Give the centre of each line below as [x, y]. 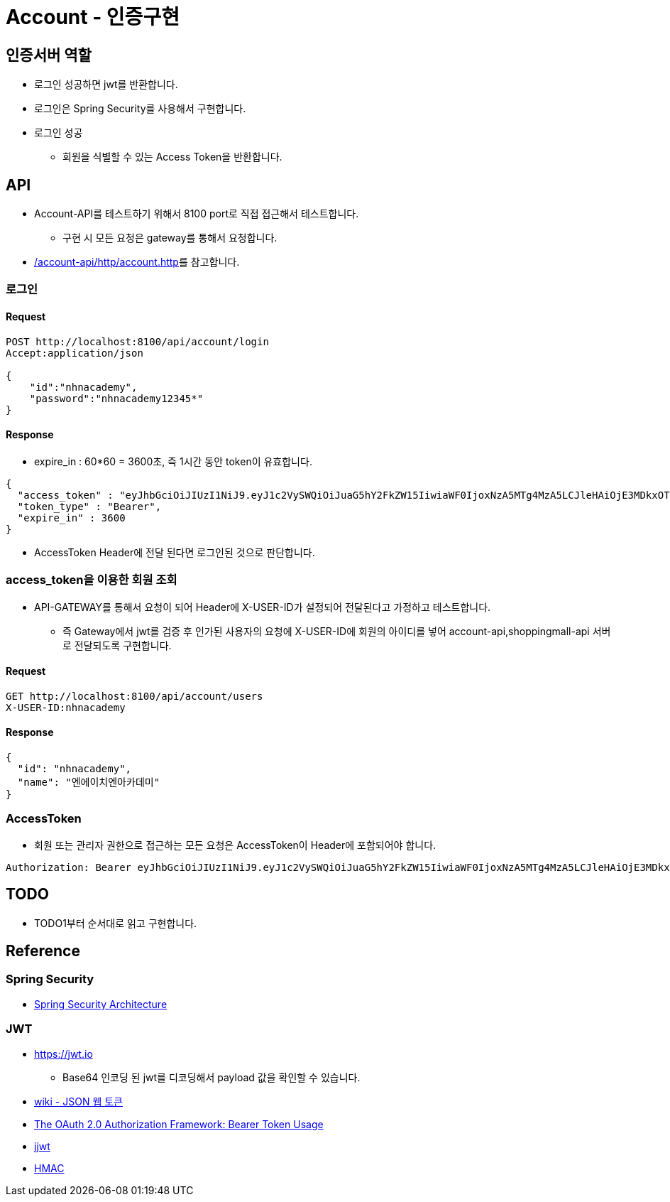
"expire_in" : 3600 [71, 518]
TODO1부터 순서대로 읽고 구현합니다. [116, 923]
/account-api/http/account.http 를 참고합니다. [137, 262]
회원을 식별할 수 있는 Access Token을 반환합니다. [172, 157]
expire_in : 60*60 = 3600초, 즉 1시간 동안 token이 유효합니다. [173, 461]
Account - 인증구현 [93, 17]
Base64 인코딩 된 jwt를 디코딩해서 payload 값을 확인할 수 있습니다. [212, 1077]
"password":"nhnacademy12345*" [116, 398]
